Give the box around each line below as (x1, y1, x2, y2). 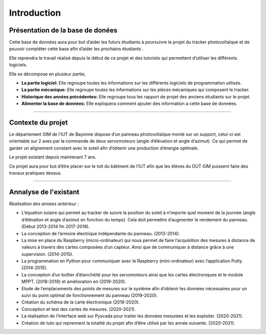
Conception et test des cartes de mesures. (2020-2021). (21, 306, 136, 312)
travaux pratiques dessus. (9, 170, 62, 176)
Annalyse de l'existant (9, 187, 80, 196)
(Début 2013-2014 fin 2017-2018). (21, 224, 90, 230)
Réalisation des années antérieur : (9, 201, 79, 207)
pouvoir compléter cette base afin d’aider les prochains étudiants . (9, 46, 144, 52)
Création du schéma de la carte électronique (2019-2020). (21, 299, 140, 305)
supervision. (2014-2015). (21, 251, 74, 257)
